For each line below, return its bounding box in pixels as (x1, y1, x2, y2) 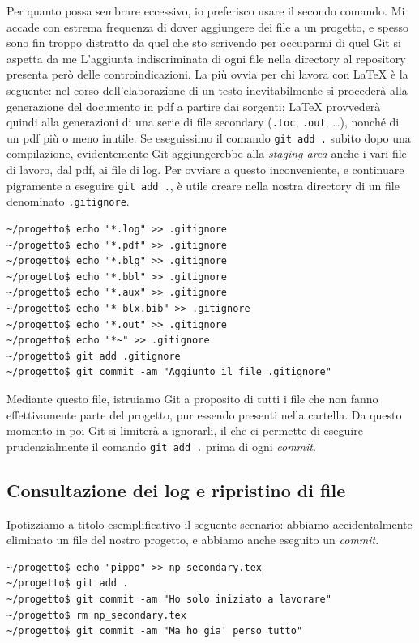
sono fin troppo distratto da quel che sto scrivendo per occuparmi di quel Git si (6, 34, 401, 51)
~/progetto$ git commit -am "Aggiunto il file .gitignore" (6, 366, 331, 378)
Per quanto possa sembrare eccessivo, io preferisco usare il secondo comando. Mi (6, 2, 405, 19)
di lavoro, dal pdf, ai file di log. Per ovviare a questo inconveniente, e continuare (6, 161, 404, 178)
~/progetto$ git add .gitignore (6, 350, 181, 362)
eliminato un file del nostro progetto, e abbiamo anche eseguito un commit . (6, 531, 379, 548)
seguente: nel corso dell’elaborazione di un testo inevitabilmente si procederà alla (6, 81, 408, 98)
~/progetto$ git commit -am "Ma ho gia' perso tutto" (6, 625, 303, 637)
